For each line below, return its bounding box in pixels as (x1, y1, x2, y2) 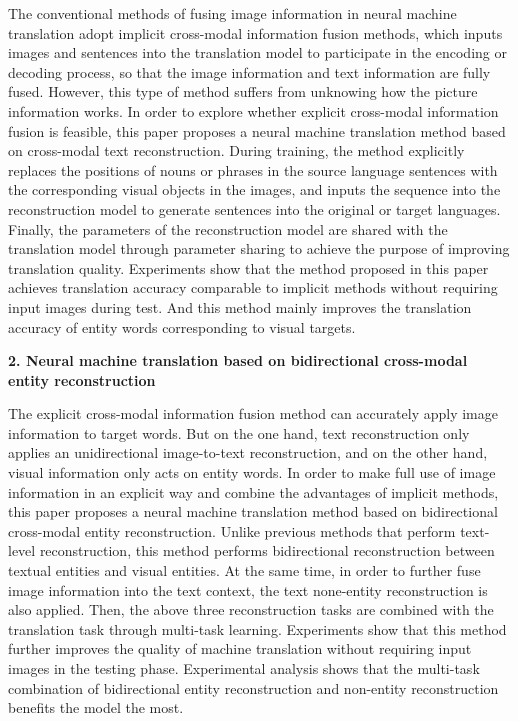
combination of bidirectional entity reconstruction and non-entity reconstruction (8, 677, 499, 698)
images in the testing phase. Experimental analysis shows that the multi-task (8, 658, 480, 678)
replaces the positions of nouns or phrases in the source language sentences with (8, 159, 498, 180)
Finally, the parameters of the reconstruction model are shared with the (8, 218, 448, 239)
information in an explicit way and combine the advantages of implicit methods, (8, 481, 499, 502)
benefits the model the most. (8, 697, 184, 718)
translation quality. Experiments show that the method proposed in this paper (8, 257, 489, 278)
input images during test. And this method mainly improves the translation (8, 296, 472, 317)
